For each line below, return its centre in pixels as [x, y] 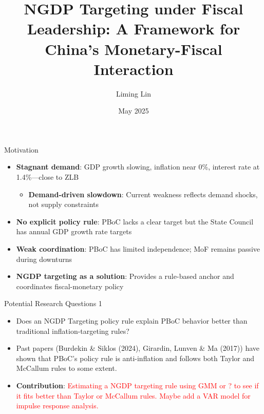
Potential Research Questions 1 [53, 303]
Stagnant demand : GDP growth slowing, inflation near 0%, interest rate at [138, 167]
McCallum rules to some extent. [67, 368]
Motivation [21, 149]
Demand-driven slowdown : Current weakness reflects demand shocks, [143, 194]
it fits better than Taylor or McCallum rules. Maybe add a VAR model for [133, 395]
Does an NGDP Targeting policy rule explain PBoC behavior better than [132, 321]
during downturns [44, 259]
